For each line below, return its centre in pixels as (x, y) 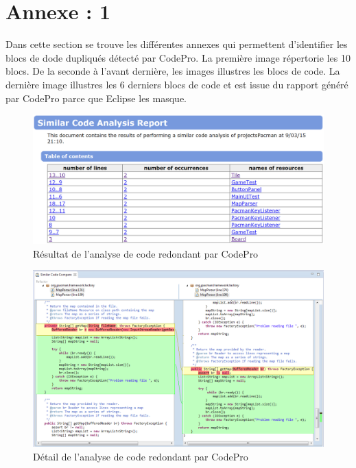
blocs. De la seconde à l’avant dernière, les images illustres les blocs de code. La (173, 71)
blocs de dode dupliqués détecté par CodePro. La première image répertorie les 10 (178, 57)
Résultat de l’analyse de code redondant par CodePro (146, 253)
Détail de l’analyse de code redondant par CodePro (141, 457)
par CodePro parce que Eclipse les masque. (96, 98)
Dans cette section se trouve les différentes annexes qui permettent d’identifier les (177, 44)
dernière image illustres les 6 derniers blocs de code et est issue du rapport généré (177, 84)
